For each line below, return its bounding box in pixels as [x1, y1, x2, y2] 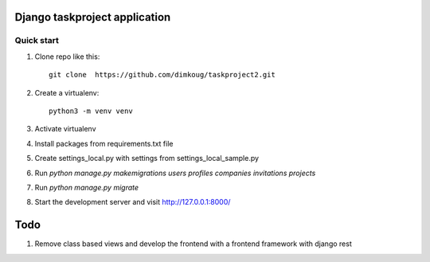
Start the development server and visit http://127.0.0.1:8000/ [34, 197, 231, 207]
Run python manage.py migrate [34, 182, 139, 192]
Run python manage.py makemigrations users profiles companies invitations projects [34, 168, 316, 178]
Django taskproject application [14, 10, 171, 24]
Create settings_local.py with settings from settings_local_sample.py [34, 154, 259, 163]
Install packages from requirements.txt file [34, 139, 174, 148]
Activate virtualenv [34, 124, 96, 134]
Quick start [14, 35, 60, 46]
